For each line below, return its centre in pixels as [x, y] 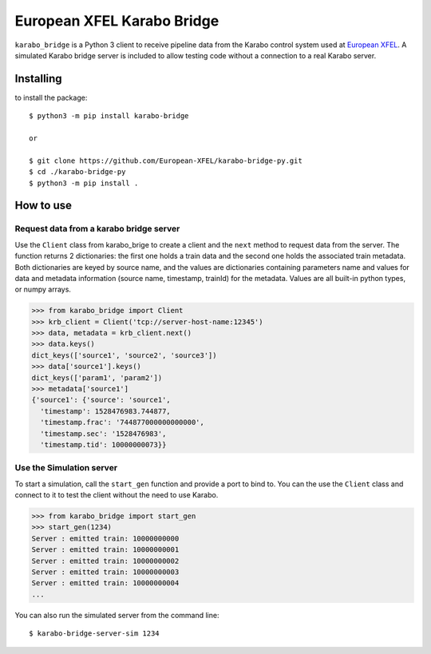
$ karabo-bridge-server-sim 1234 [94, 634]
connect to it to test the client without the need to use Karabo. [117, 495]
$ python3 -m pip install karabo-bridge [109, 116]
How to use [43, 206]
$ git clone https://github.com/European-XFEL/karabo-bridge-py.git [166, 161]
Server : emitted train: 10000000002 [105, 561]
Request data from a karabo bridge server [97, 229]
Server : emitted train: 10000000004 [105, 583]
